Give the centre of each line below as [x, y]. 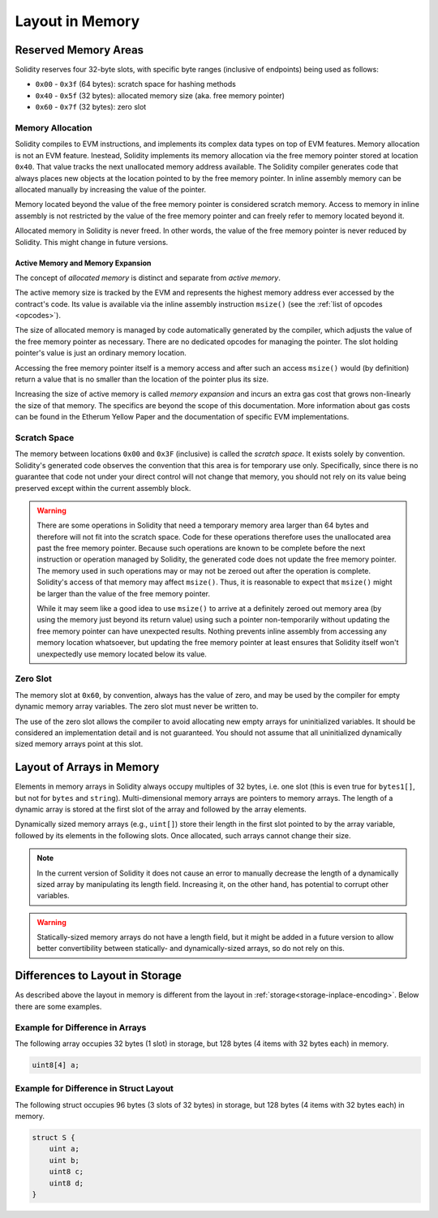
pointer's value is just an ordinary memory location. [101, 353]
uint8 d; [67, 1183]
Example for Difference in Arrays [81, 1027]
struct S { [54, 1138]
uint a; [64, 1149]
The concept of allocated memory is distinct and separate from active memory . [148, 278]
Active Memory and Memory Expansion [83, 263]
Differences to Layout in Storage [98, 976]
